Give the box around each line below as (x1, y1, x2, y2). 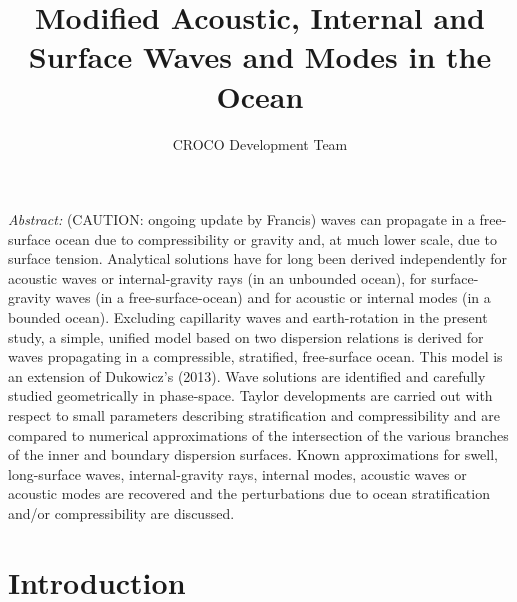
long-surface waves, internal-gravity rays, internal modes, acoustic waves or (8, 463, 467, 484)
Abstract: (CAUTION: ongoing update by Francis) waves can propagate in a (8, 209, 475, 230)
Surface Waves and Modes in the (28, 36, 492, 77)
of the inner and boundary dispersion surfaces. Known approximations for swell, (8, 444, 498, 465)
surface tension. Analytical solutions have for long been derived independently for (8, 248, 508, 269)
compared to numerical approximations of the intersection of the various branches (8, 424, 509, 445)
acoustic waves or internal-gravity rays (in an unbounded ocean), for (8, 267, 427, 288)
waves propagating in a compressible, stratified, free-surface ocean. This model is (8, 346, 503, 367)
